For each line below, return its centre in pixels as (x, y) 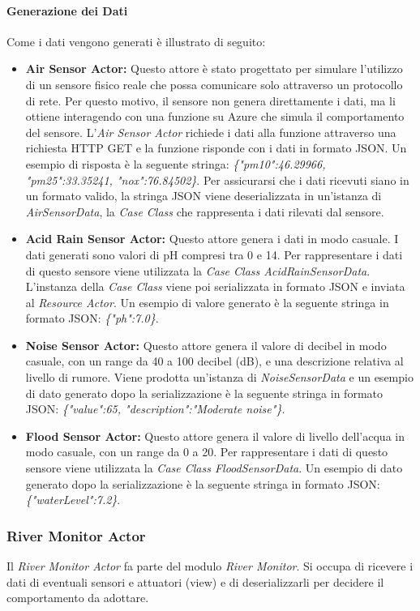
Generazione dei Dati (67, 10)
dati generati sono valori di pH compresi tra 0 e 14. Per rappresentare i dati (214, 254)
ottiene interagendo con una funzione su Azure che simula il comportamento (215, 116)
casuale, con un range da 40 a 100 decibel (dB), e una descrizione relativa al (214, 361)
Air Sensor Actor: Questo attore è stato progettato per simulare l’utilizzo (214, 68)
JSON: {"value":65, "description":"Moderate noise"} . (155, 409)
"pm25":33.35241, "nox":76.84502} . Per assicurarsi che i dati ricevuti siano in (217, 179)
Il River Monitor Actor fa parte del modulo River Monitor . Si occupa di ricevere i (210, 566)
